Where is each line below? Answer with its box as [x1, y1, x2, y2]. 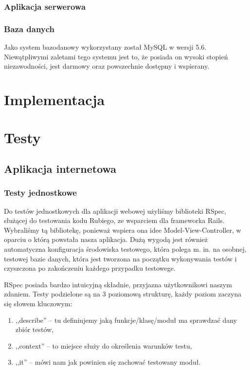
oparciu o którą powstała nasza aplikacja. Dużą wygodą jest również [4, 234, 208, 244]
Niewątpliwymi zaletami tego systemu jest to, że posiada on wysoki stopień [4, 51, 228, 61]
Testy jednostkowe [4, 186, 77, 199]
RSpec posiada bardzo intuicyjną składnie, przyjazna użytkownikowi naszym [4, 279, 232, 289]
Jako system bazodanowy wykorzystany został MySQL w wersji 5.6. [4, 42, 207, 52]
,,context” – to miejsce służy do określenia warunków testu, [15, 340, 192, 351]
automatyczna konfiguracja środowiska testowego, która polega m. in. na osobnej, [4, 243, 247, 254]
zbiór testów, [15, 324, 54, 334]
